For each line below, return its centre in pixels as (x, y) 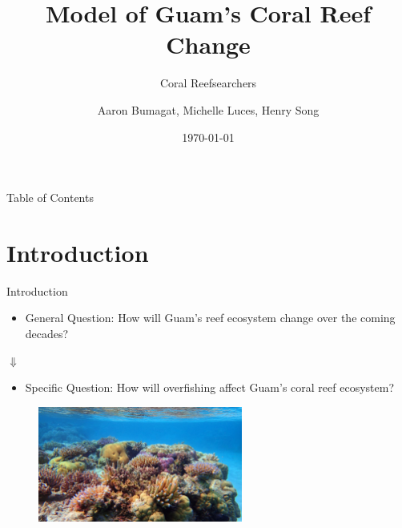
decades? (47, 333)
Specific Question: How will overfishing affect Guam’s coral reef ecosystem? (210, 387)
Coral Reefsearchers (208, 83)
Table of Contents (50, 197)
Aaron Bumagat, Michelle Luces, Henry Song (208, 109)
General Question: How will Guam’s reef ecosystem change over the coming (210, 318)
